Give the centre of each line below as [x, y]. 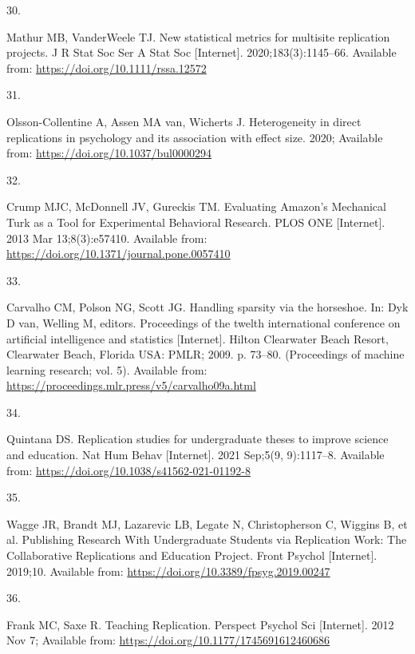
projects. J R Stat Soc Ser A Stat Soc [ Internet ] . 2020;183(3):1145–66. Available [202, 52]
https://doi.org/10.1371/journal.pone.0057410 [119, 254]
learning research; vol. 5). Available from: [107, 369]
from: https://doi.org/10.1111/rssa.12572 [107, 67]
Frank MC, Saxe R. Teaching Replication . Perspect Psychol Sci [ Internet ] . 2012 [200, 624]
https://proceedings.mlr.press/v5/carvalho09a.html [131, 385]
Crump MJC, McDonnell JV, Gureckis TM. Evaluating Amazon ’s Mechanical [196, 206]
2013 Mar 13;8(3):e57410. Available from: [107, 238]
